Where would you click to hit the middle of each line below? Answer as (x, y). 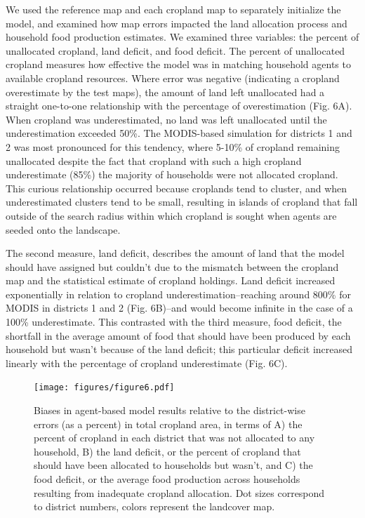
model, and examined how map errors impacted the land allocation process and (177, 23)
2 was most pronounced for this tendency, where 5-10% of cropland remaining (173, 146)
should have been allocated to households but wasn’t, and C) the (173, 465)
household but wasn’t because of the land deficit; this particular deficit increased (179, 349)
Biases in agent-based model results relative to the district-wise (170, 410)
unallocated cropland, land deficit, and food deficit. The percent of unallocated (175, 50)
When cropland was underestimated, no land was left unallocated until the (166, 119)
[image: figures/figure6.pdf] (104, 388)
